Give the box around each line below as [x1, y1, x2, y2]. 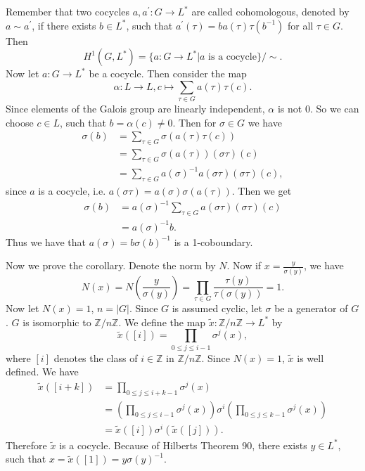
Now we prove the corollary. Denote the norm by [6, 258, 216, 273]
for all [287, 18, 314, 32]
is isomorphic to [23, 314, 91, 329]
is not [277, 101, 302, 116]
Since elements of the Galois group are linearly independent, [6, 101, 265, 116]
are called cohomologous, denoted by [191, 4, 350, 18]
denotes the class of [53, 350, 138, 365]
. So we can [309, 101, 359, 116]
